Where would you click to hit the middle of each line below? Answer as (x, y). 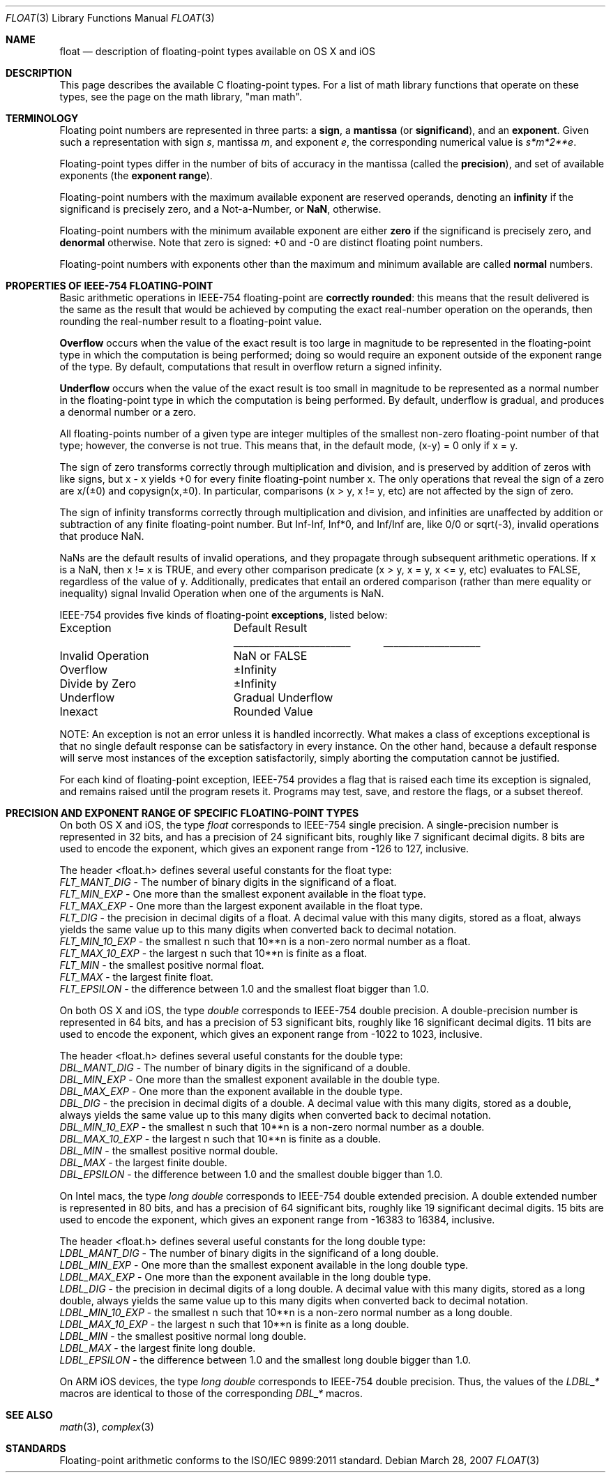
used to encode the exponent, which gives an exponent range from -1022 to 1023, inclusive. (271, 1034)
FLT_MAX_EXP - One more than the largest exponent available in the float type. (241, 906)
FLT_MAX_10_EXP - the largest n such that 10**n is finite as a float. (213, 953)
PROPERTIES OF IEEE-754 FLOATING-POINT (110, 286)
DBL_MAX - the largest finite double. (143, 1162)
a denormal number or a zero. (128, 412)
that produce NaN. (102, 536)
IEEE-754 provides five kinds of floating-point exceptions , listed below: (224, 615)
